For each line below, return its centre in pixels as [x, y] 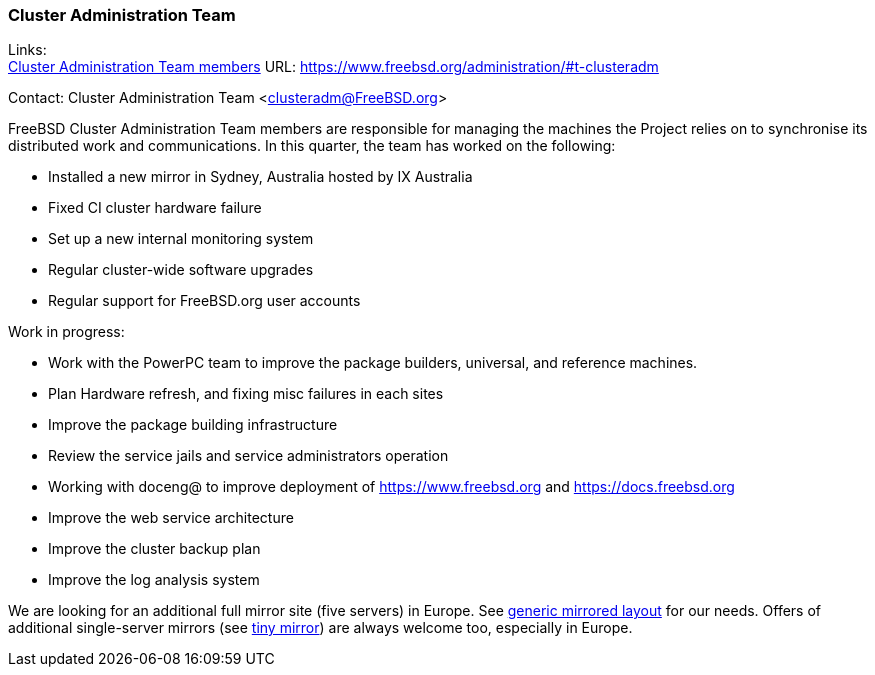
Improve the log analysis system [154, 580]
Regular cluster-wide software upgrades [181, 270]
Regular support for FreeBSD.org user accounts [204, 301]
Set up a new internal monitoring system [181, 239]
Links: [27, 50]
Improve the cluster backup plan [154, 549]
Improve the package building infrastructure [193, 425]
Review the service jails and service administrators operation [248, 456]
